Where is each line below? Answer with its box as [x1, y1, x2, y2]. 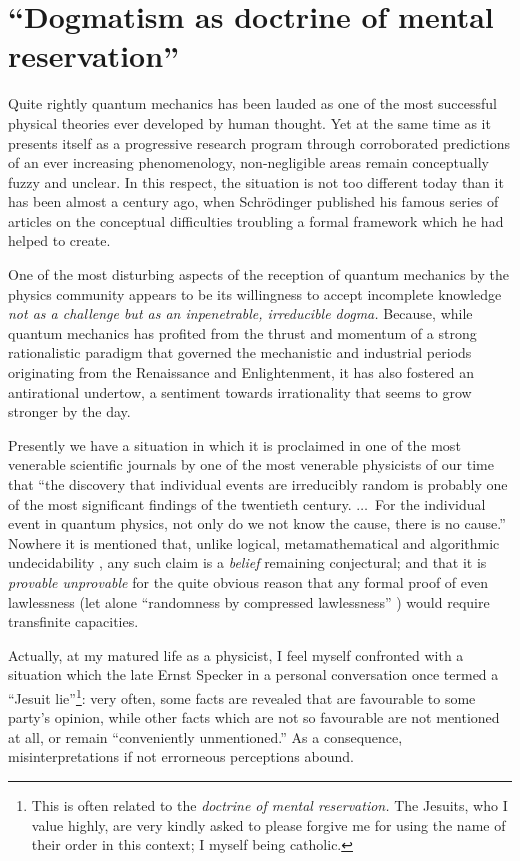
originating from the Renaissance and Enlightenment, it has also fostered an [8, 362, 475, 383]
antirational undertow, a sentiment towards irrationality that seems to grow [8, 381, 472, 402]
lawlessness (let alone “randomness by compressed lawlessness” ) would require [8, 591, 490, 612]
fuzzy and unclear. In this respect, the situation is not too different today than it [8, 171, 504, 192]
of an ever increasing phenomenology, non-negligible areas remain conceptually [8, 152, 489, 173]
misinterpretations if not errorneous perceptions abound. [8, 746, 354, 767]
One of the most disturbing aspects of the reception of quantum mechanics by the [8, 264, 509, 285]
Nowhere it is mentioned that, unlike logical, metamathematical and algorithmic [8, 532, 500, 553]
